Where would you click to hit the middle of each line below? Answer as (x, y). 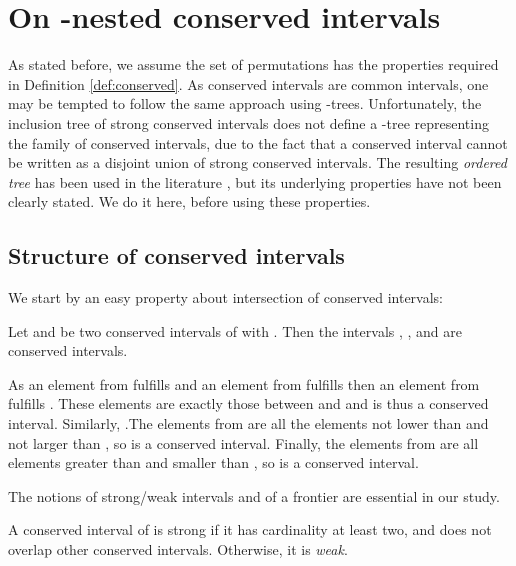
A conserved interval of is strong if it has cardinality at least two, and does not (250, 529)
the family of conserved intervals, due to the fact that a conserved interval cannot (258, 142)
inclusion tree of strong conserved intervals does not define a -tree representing (248, 122)
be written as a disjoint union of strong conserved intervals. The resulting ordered (257, 162)
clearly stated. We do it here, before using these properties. (189, 201)
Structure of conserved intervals (176, 255)
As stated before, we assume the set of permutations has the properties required (253, 64)
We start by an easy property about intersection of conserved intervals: (226, 297)
